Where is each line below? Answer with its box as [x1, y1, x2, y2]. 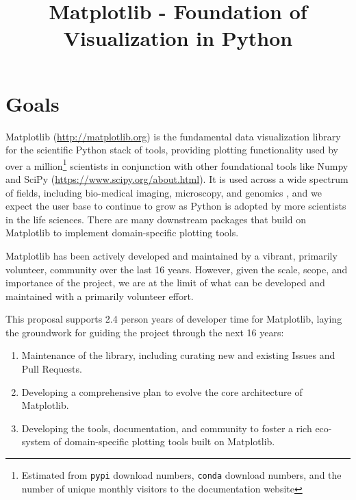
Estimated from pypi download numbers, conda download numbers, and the [21, 468, 342, 482]
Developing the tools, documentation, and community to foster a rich [21, 421, 312, 435]
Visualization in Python [63, 24, 293, 52]
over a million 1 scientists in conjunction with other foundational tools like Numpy [5, 156, 348, 173]
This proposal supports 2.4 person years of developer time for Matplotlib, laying [5, 312, 342, 326]
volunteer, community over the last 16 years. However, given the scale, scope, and [5, 262, 348, 276]
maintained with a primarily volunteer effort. [5, 288, 194, 303]
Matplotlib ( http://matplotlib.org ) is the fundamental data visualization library [5, 129, 341, 143]
